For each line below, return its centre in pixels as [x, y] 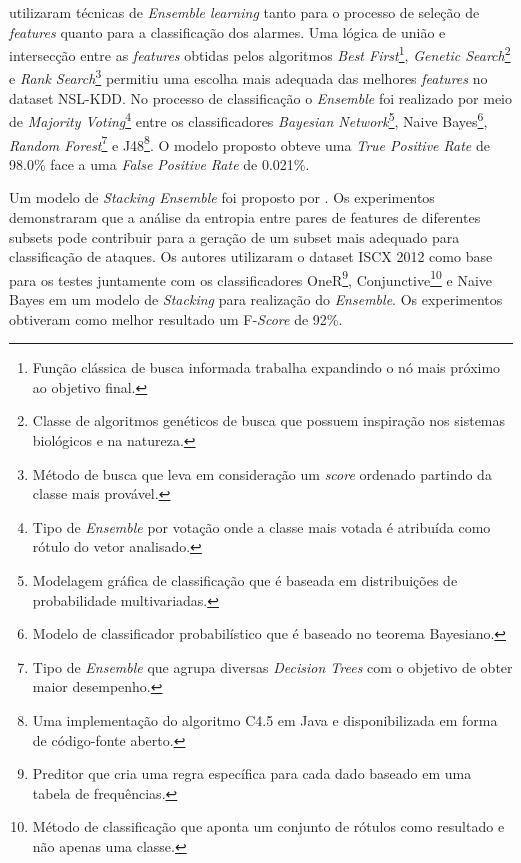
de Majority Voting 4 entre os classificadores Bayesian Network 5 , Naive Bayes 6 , [248, 119]
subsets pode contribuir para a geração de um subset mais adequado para [234, 236]
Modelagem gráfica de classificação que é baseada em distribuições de [245, 579]
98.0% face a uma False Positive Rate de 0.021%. [159, 163]
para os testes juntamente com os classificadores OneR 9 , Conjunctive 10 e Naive [250, 278]
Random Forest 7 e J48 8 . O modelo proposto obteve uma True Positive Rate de [249, 143]
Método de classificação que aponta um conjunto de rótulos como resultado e [268, 826]
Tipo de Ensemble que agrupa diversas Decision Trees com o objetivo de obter [272, 666]
